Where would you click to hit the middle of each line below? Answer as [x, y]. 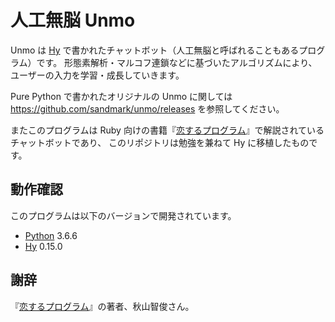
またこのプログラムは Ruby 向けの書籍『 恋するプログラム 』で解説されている [167, 130]
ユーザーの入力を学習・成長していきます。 [97, 75]
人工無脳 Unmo [73, 20]
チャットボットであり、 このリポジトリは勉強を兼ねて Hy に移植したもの [160, 142]
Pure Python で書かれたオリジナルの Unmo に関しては [121, 96]
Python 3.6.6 [51, 235]
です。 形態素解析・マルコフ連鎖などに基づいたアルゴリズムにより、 [177, 62]
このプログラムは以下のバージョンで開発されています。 [123, 215]
